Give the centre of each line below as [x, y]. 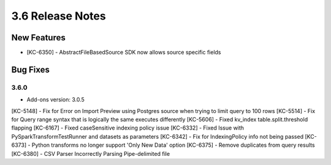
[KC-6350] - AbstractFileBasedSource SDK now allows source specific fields [124, 53]
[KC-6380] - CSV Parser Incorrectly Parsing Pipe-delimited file [91, 153]
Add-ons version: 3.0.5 [56, 100]
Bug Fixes [31, 69]
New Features [38, 38]
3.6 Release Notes [59, 16]
